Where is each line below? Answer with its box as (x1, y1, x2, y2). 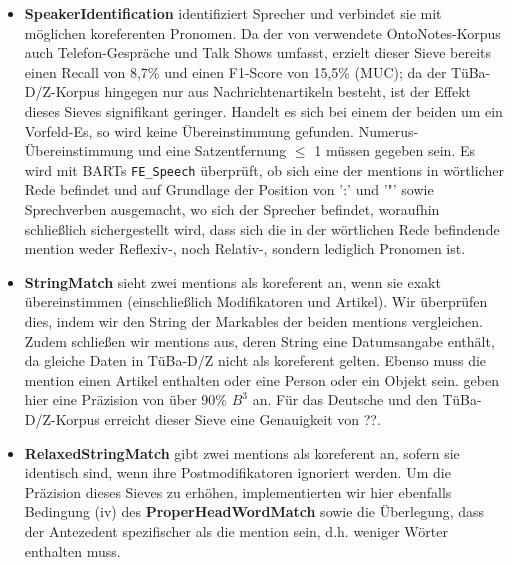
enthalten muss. (24, 540, 121, 561)
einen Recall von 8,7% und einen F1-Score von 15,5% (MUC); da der (24, 61, 447, 82)
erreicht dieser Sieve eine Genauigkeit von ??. (104, 408, 381, 429)
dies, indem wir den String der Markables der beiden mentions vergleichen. (24, 310, 484, 331)
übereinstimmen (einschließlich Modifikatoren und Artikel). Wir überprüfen (24, 291, 488, 312)
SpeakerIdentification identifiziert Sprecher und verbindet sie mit (24, 3, 442, 23)
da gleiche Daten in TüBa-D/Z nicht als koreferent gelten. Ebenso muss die (24, 350, 487, 371)
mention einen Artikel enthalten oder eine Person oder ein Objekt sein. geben (24, 369, 499, 390)
